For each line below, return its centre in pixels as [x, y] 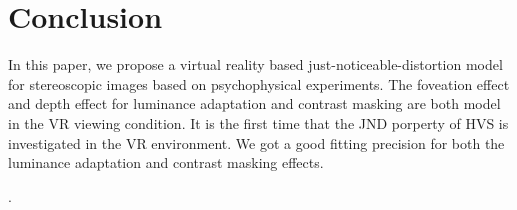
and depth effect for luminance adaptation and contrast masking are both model [254, 103]
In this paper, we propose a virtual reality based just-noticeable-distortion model [255, 64]
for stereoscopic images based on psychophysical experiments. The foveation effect [259, 83]
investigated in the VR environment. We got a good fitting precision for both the [256, 142]
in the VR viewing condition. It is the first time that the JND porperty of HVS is [258, 122]
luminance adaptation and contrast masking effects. [166, 162]
